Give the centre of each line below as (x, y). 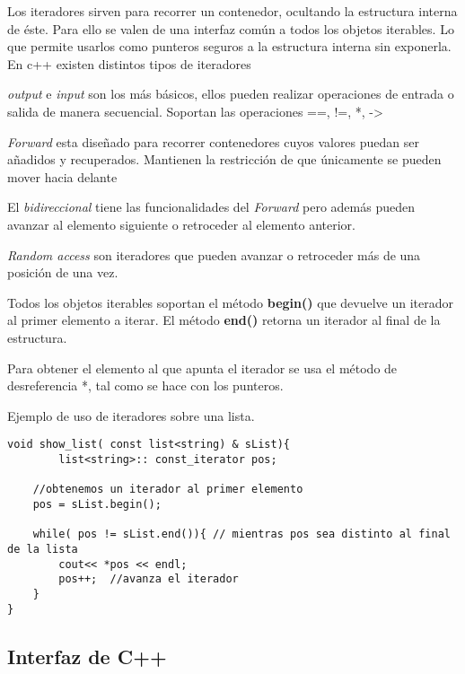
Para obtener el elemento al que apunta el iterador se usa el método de (202, 368)
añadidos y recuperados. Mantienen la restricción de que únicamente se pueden (224, 159)
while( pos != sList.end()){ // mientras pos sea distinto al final (241, 534)
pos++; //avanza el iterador (149, 579)
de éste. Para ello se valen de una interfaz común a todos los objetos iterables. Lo (231, 28)
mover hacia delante (62, 176)
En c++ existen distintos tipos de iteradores (129, 63)
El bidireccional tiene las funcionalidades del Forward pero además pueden (211, 207)
